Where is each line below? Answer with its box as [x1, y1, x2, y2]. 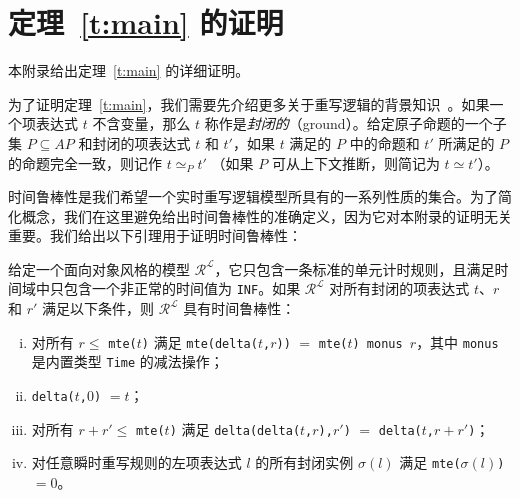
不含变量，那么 [92, 113, 191, 134]
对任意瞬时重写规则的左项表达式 [31, 452, 242, 473]
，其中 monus [416, 331, 499, 352]
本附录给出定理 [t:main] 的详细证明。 [8, 60, 250, 81]
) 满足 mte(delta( [141, 331, 258, 352]
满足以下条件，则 [42, 298, 155, 319]
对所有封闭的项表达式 [329, 278, 470, 299]
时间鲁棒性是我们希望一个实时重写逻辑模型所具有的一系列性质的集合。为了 [8, 186, 498, 207]
